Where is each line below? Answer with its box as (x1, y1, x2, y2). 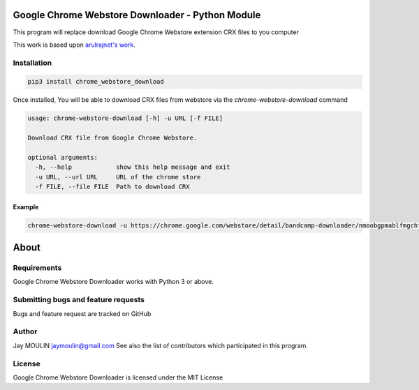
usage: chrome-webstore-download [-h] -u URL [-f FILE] (27, 114, 223, 122)
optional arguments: (27, 153, 98, 161)
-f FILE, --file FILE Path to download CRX (35, 183, 190, 191)
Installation (13, 58, 52, 68)
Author (13, 327, 38, 336)
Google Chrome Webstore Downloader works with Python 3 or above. (13, 278, 214, 286)
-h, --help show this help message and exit (35, 163, 230, 171)
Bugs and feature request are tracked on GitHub (13, 309, 152, 317)
